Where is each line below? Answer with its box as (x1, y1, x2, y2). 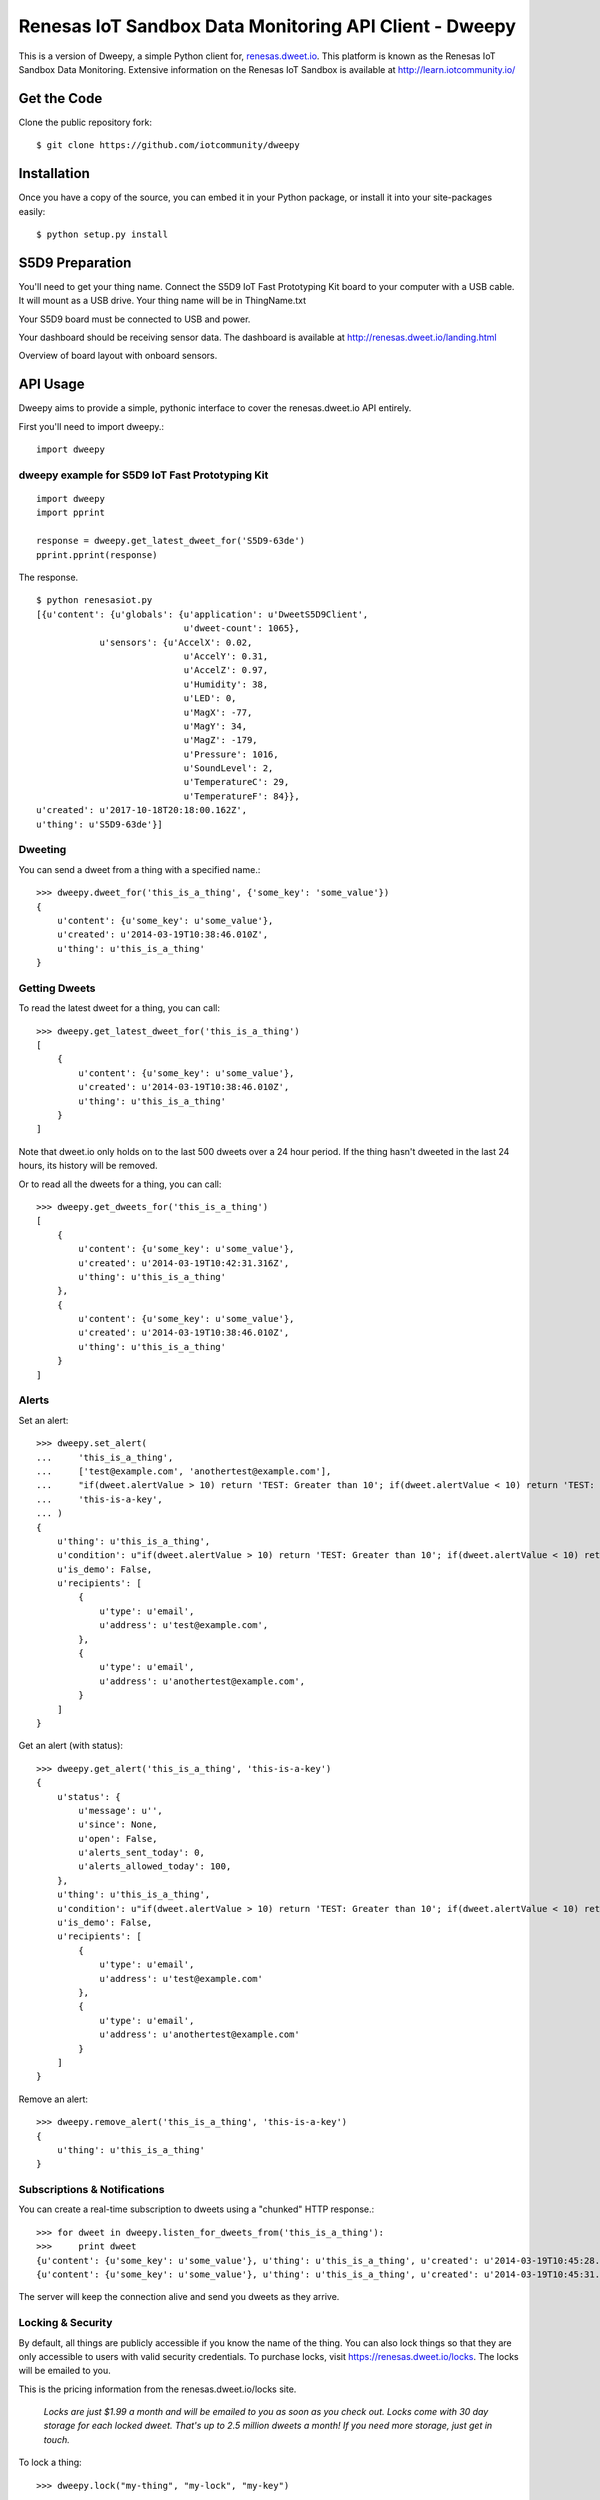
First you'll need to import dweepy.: (18, 420, 165, 432)
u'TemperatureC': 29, (183, 776, 290, 788)
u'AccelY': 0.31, (183, 650, 269, 662)
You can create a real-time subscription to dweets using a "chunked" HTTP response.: (18, 2203, 375, 2215)
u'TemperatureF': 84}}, (183, 790, 300, 802)
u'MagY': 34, (183, 720, 248, 732)
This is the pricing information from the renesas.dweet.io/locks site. (18, 2383, 297, 2395)
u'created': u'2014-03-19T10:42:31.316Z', (78, 1257, 290, 1269)
